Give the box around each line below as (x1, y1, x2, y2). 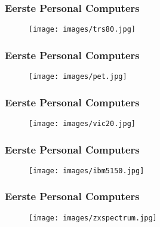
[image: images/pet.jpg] (29, 72, 127, 81)
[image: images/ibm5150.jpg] (29, 166, 144, 175)
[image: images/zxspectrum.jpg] (29, 213, 157, 222)
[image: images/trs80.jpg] (29, 25, 136, 34)
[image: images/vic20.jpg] (29, 119, 136, 128)
